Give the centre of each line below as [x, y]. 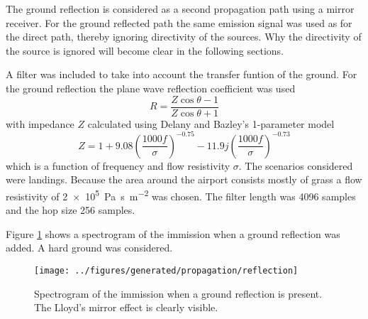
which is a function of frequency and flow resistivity [118, 165]
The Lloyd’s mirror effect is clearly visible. [126, 307]
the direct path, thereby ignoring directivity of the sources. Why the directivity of [184, 37]
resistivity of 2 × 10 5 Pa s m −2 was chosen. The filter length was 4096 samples [181, 195]
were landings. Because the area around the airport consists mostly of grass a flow [184, 179]
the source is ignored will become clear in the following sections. [145, 50]
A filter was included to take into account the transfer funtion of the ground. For [182, 74]
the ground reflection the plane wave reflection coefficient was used [151, 88]
